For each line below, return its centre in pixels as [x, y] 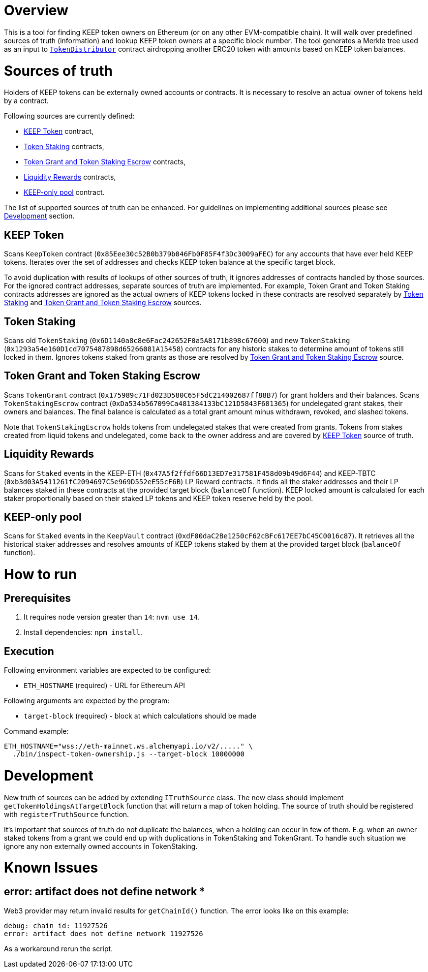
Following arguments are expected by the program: [87, 701]
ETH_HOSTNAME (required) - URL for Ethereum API [104, 686]
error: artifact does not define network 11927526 [104, 933]
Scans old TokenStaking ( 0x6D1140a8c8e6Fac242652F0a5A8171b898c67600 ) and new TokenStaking [177, 340]
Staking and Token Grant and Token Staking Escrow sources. [103, 303]
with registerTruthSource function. [67, 814]
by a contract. [26, 101]
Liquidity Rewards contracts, [70, 177]
